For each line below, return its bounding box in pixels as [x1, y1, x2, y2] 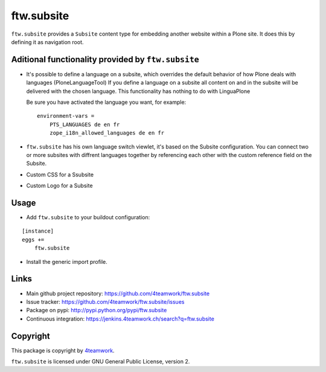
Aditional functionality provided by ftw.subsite [11, 54, 199, 65]
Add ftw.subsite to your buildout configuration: [26, 214, 150, 221]
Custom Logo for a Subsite [26, 182, 93, 190]
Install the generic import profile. [26, 258, 108, 265]
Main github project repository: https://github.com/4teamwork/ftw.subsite [26, 290, 210, 297]
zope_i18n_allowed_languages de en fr [49, 130, 165, 136]
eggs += [22, 236, 45, 243]
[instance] [22, 228, 54, 235]
